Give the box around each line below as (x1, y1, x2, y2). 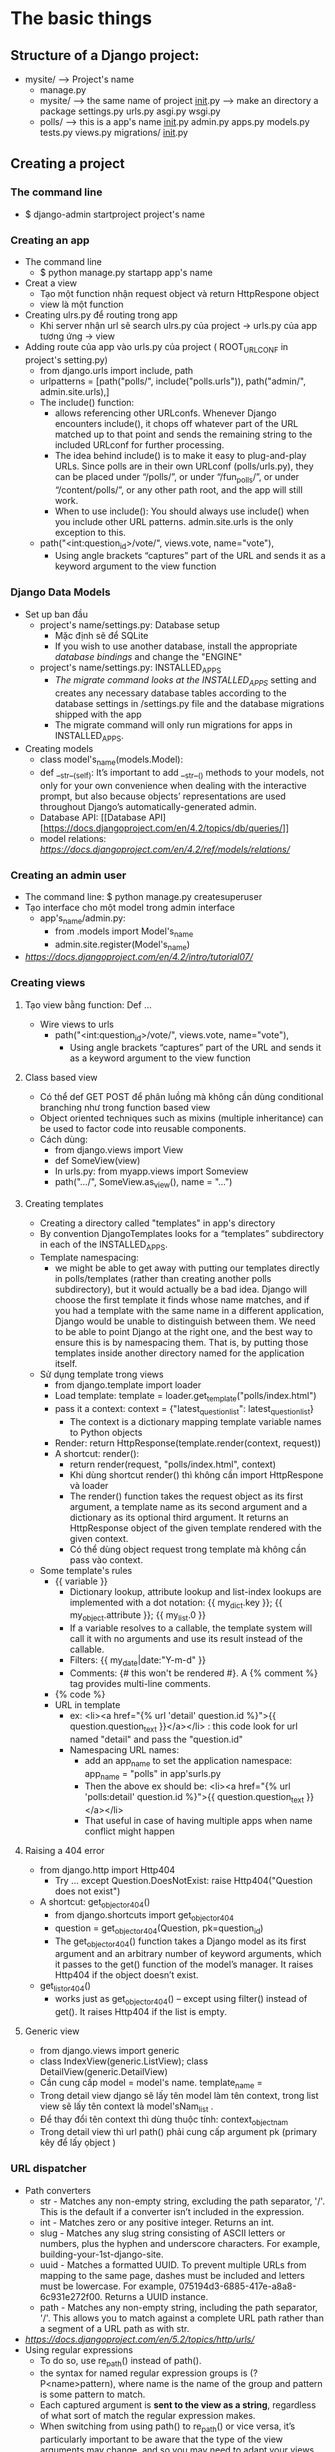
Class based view (24, 1072, 98, 1084)
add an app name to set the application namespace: (84, 1754, 293, 1769)
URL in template (54, 1699, 121, 1711)
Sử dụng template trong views (39, 1368, 164, 1381)
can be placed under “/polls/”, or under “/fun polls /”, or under (54, 470, 300, 485)
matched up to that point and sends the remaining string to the (54, 428, 313, 440)
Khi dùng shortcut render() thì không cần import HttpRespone (69, 1468, 324, 1481)
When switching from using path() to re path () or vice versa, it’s (39, 2420, 296, 2435)
